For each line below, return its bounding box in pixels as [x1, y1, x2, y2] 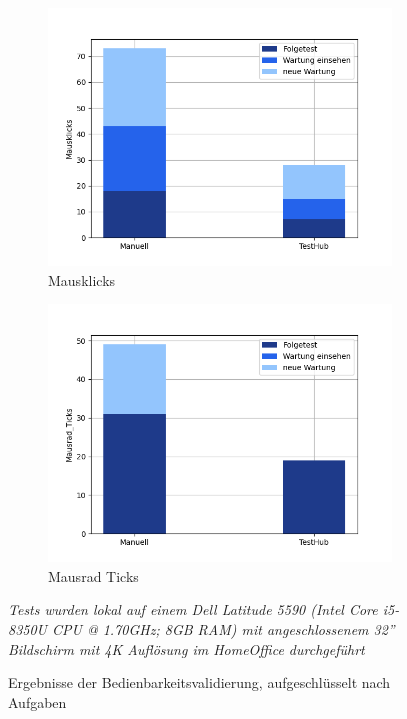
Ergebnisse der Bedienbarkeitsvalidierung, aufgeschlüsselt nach [8, 672, 391, 693]
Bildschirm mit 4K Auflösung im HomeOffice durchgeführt [8, 638, 365, 659]
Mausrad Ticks [48, 565, 139, 586]
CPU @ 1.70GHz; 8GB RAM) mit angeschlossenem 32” [52, 618, 395, 639]
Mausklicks [48, 269, 116, 290]
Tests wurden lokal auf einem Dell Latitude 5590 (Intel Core [8, 599, 378, 620]
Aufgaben [8, 691, 67, 712]
